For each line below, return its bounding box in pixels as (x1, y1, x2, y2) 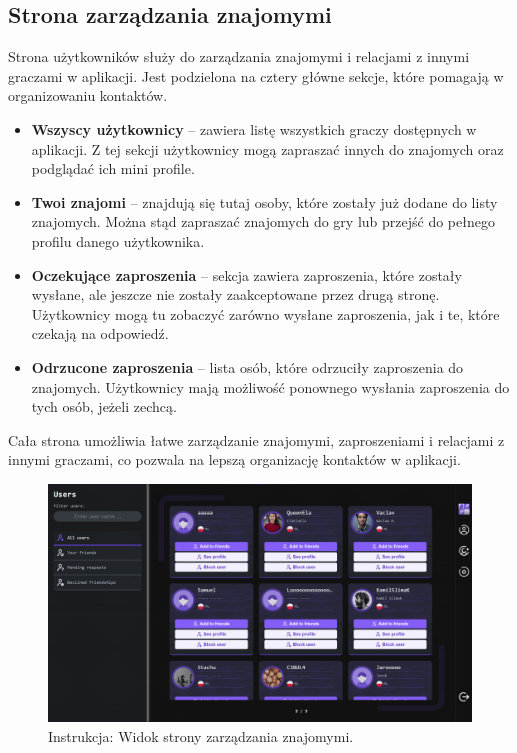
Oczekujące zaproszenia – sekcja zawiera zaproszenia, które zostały (31, 264, 462, 285)
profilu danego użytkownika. (31, 230, 205, 251)
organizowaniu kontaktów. (8, 85, 168, 106)
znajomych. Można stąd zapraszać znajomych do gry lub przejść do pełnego (31, 211, 495, 232)
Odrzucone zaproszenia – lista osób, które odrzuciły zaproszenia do (31, 356, 464, 377)
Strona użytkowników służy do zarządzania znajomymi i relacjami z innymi (8, 46, 470, 67)
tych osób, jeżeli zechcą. (31, 396, 177, 417)
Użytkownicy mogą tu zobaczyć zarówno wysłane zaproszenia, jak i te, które (31, 303, 500, 324)
